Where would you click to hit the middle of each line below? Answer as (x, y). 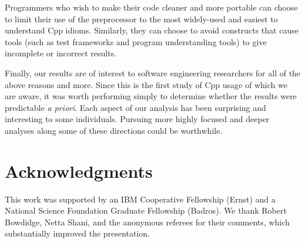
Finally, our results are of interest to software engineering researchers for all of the (153, 72)
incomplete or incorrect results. (61, 53)
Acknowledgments (79, 171)
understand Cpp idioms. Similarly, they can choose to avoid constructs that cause (152, 30)
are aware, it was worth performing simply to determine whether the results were (151, 96)
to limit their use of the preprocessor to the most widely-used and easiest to (141, 18)
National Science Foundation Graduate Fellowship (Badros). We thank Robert (146, 210)
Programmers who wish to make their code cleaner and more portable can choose (151, 7)
